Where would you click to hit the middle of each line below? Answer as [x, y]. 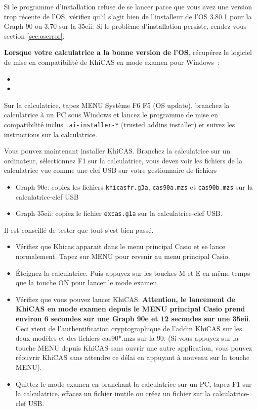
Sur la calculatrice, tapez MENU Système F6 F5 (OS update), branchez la [117, 105]
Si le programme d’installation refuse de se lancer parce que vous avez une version [128, 6]
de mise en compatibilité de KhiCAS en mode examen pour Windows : [112, 62]
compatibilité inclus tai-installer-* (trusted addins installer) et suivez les [120, 124]
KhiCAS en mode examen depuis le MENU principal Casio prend [130, 309]
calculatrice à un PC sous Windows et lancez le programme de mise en [111, 115]
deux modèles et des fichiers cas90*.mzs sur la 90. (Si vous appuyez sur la [127, 338]
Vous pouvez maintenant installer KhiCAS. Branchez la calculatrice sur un [117, 151]
